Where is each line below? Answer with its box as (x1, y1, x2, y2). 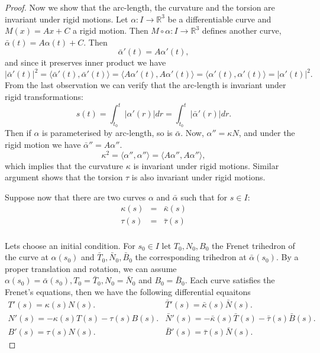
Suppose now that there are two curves (5, 190, 146, 203)
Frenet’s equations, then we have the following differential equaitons (5, 285, 251, 297)
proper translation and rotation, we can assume (5, 262, 177, 274)
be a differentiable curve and (167, 12, 271, 25)
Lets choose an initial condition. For (5, 239, 135, 251)
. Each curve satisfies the (185, 274, 275, 286)
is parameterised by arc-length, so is (42, 127, 173, 139)
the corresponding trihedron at (135, 251, 247, 263)
